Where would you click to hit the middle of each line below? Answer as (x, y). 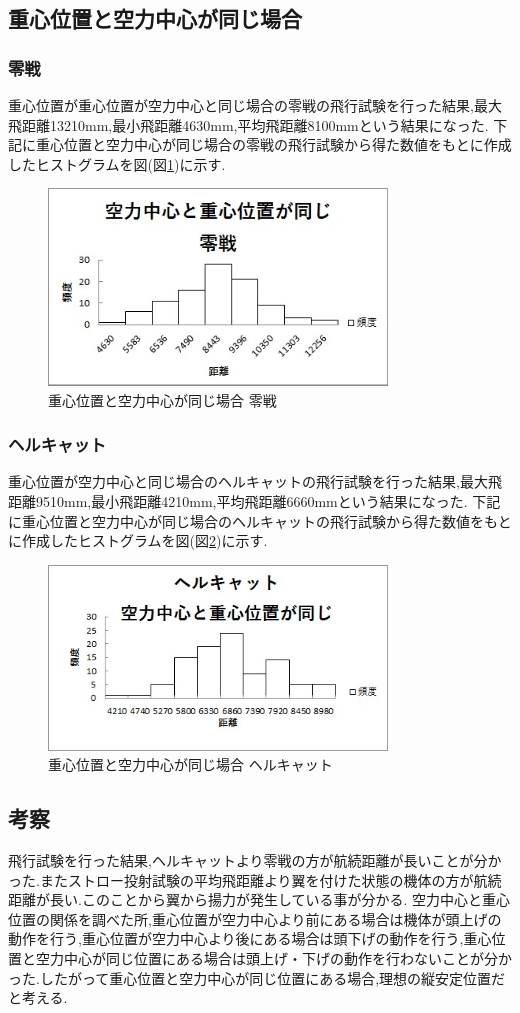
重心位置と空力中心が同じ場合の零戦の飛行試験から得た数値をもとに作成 (273, 144)
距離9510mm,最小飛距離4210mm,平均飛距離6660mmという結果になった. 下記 (254, 501)
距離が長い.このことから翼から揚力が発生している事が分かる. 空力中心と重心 (259, 899)
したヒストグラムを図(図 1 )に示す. (117, 163)
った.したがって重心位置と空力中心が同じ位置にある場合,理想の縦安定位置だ (257, 977)
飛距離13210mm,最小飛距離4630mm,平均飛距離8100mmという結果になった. (248, 124)
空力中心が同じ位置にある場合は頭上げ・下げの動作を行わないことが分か (273, 958)
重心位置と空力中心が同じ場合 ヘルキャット (190, 764)
